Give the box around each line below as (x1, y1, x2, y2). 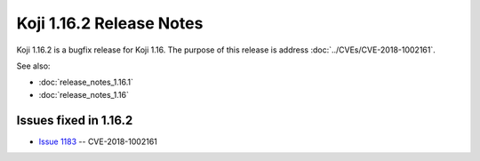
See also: (16, 60, 51, 71)
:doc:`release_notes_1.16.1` (38, 76, 133, 88)
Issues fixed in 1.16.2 (16, 112, 133, 128)
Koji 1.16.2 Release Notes (16, 13, 204, 33)
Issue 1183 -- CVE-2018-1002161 (38, 136, 157, 147)
